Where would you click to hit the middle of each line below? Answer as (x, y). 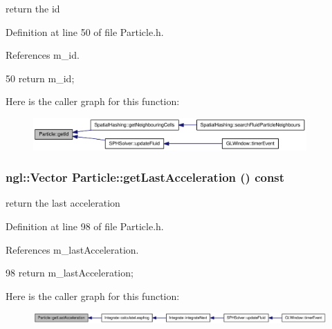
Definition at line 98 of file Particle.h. (85, 226)
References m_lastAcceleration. (72, 249)
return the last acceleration (63, 203)
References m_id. (43, 55)
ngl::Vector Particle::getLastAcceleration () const (145, 177)
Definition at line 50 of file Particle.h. (85, 31)
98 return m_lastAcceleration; (70, 273)
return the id (33, 8)
